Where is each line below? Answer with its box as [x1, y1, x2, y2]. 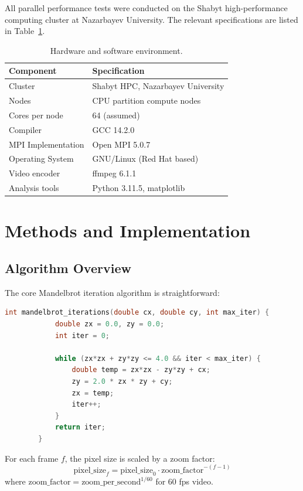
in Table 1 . [5, 25, 45, 37]
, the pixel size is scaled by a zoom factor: [64, 452, 215, 464]
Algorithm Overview [5, 258, 131, 277]
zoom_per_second [81, 478, 141, 487]
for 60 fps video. [155, 475, 213, 487]
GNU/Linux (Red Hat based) [92, 152, 199, 165]
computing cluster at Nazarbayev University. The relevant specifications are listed [5, 13, 298, 25]
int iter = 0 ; [55, 331, 110, 340]
